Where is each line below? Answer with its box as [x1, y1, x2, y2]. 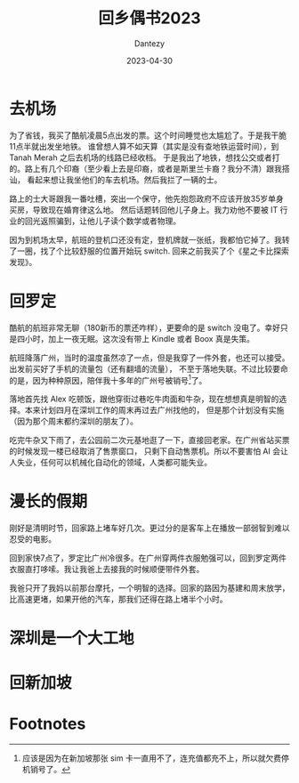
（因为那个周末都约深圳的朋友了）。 [9, 416, 138, 427]
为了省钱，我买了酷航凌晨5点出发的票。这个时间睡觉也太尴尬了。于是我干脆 [9, 130, 287, 141]
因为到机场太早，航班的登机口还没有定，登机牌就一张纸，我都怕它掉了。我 [9, 234, 282, 245]
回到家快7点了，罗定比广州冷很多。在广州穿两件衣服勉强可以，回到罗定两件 [9, 553, 287, 563]
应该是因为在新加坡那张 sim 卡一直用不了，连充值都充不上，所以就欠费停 [21, 753, 289, 763]
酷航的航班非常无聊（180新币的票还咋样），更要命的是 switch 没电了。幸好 [9, 322, 281, 333]
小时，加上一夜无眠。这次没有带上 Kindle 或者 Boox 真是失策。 [24, 333, 255, 343]
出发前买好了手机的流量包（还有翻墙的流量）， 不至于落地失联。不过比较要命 [9, 363, 288, 374]
